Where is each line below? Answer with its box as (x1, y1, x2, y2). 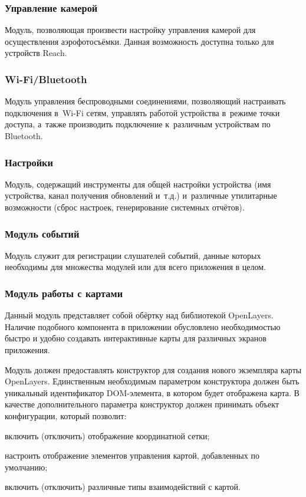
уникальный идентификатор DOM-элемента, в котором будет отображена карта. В (5, 386, 300, 399)
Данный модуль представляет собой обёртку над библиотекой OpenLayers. (5, 309, 274, 321)
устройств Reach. (5, 47, 67, 59)
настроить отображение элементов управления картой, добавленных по (5, 449, 259, 462)
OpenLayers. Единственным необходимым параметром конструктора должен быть (5, 375, 300, 387)
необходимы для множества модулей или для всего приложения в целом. (5, 261, 266, 273)
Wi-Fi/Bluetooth (5, 71, 87, 86)
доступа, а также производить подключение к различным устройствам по (5, 118, 271, 130)
